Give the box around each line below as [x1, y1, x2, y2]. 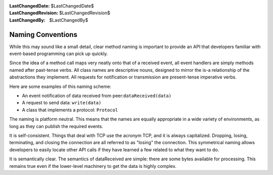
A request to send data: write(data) [22, 100, 102, 106]
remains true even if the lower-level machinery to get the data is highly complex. [9, 163, 177, 169]
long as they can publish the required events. [9, 123, 104, 129]
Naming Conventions [9, 30, 78, 39]
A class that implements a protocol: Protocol [22, 107, 118, 113]
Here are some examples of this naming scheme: [9, 83, 111, 90]
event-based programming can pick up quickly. [9, 51, 108, 57]
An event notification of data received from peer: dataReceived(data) [22, 93, 172, 99]
